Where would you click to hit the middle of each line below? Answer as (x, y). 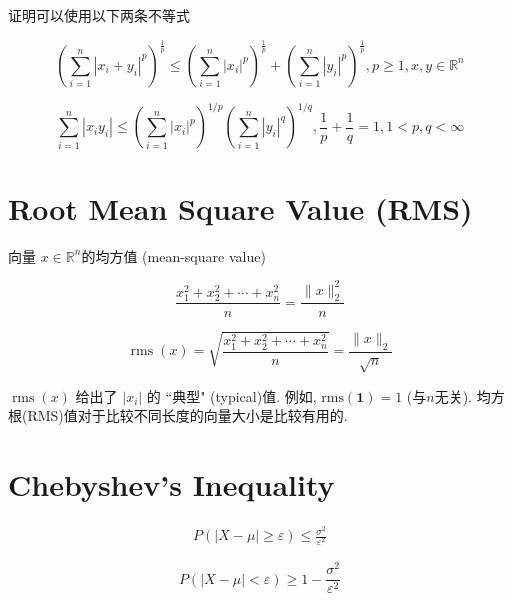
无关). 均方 (469, 395)
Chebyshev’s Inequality (171, 484)
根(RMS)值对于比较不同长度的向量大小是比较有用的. (178, 415)
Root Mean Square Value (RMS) (240, 207)
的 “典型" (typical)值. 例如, (231, 395)
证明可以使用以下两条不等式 (99, 15)
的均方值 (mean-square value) (173, 255)
